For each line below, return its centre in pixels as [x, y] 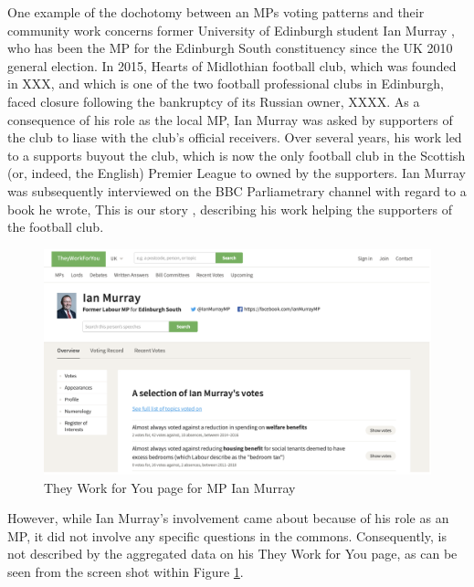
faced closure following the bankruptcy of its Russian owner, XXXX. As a [214, 101]
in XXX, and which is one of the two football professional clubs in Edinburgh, [226, 84]
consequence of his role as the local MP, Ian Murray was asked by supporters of [230, 119]
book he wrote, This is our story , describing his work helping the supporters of [230, 209]
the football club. [56, 227]
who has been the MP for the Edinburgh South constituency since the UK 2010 [230, 48]
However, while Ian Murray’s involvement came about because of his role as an [228, 518]
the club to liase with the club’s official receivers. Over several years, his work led [235, 137]
